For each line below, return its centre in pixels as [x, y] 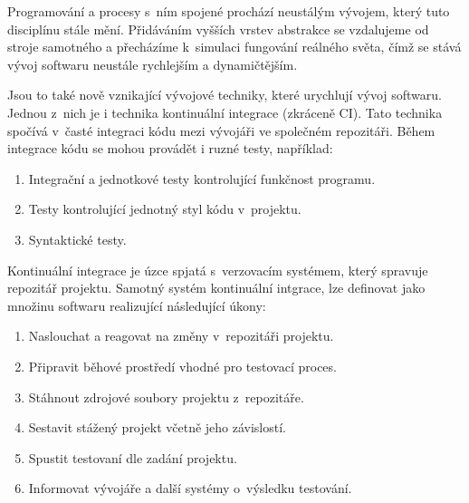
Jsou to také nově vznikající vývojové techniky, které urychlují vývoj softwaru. [225, 95]
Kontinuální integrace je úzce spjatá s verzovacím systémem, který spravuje [218, 270]
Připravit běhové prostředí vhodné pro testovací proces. [182, 366]
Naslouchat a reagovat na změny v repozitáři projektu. [181, 336]
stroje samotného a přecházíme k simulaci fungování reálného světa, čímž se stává [234, 47]
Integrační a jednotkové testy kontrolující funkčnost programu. [202, 178]
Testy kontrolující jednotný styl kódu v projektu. [165, 209]
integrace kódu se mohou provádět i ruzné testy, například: [170, 148]
